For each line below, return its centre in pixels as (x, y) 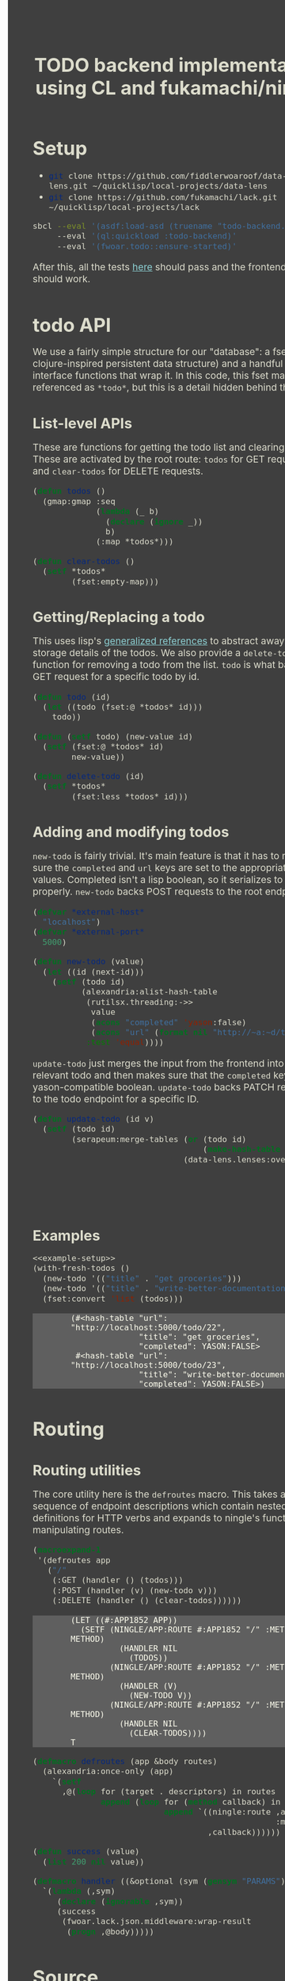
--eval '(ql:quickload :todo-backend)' (147, 236)
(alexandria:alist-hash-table (149, 992)
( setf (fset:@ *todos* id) (103, 747)
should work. (62, 279)
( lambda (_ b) (127, 511)
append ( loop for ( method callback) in (190, 1802)
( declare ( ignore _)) (154, 521)
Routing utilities (87, 1470)
